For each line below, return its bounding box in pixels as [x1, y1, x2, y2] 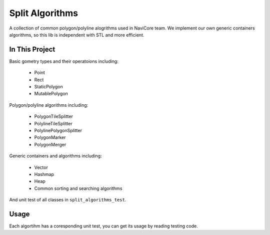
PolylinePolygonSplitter [34, 127, 82, 133]
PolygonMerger [34, 141, 66, 147]
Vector [34, 164, 48, 170]
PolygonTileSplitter [34, 113, 73, 120]
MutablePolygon [34, 91, 68, 97]
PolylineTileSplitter [34, 120, 72, 126]
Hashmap [34, 171, 54, 177]
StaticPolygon [34, 84, 63, 90]
